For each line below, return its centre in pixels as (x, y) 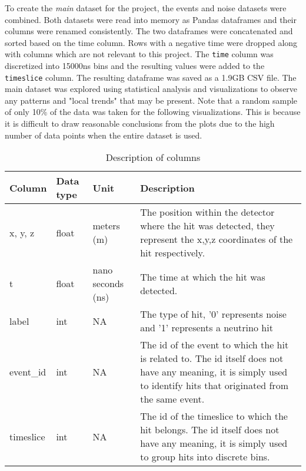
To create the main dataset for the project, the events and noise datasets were (146, 8)
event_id (28, 372)
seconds (108, 284)
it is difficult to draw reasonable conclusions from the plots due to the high (140, 123)
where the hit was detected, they (207, 226)
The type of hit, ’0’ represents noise (213, 314)
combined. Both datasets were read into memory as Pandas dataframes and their (151, 19)
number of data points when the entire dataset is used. (104, 135)
